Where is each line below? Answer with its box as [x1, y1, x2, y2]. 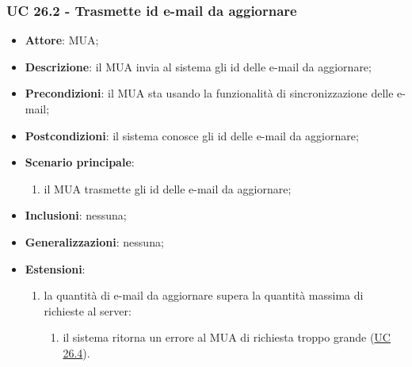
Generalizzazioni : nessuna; [25, 233, 164, 250]
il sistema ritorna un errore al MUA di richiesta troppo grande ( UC [63, 329, 391, 346]
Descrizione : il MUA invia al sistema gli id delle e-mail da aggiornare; [25, 58, 372, 75]
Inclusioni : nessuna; [25, 207, 127, 224]
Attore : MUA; [25, 32, 99, 48]
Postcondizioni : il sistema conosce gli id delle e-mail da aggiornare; [25, 127, 359, 143]
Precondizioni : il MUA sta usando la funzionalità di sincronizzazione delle [25, 85, 394, 101]
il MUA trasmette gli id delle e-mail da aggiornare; [44, 180, 292, 197]
